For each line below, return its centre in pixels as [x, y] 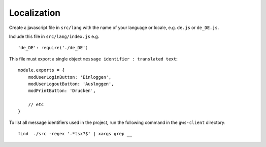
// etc [36, 105]
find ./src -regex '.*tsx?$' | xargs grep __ [75, 134]
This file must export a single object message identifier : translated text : [93, 59]
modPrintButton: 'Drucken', [62, 91]
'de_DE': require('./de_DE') [53, 48]
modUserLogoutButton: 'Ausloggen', [71, 84]
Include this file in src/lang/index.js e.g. [54, 36]
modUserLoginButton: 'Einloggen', [70, 77]
